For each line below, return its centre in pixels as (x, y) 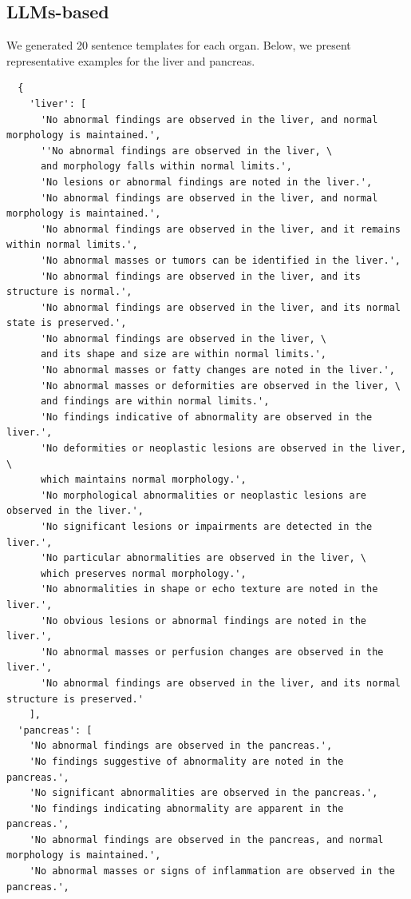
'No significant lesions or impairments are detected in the (206, 527)
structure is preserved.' (75, 699)
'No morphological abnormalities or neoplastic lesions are (204, 495)
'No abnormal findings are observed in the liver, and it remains (220, 229)
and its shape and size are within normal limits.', (183, 354)
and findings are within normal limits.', (155, 402)
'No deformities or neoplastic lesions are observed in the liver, (223, 449)
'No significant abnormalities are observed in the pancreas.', (204, 793)
